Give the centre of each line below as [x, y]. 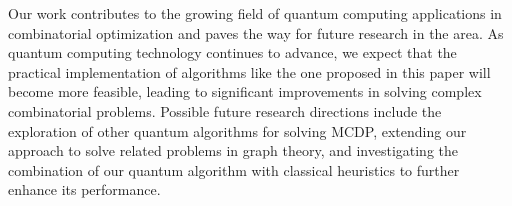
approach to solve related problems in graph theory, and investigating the [233, 150]
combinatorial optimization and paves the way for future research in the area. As [256, 32]
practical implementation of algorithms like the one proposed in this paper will [249, 71]
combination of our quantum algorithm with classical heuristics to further [234, 169]
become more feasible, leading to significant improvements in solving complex [245, 91]
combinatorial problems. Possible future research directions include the [225, 110]
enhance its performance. [84, 189]
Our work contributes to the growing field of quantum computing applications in [255, 13]
